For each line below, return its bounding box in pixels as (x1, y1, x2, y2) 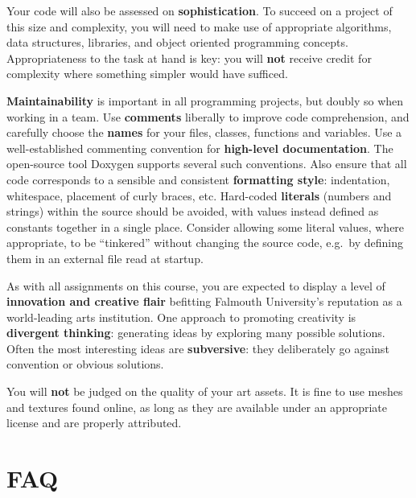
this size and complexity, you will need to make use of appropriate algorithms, (6, 18, 392, 35)
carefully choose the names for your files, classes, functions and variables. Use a (6, 124, 402, 141)
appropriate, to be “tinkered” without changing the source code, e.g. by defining (6, 234, 403, 251)
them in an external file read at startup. (6, 249, 204, 266)
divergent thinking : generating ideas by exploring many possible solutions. (6, 324, 385, 341)
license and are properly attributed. (6, 414, 182, 431)
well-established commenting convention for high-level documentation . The (6, 139, 393, 156)
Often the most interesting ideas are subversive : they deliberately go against (6, 340, 389, 356)
